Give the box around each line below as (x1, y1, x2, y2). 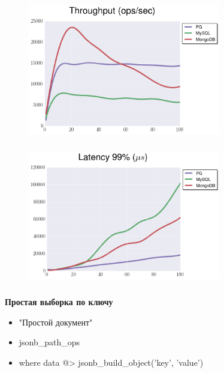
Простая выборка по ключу (5, 295, 113, 308)
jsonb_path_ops (19, 336, 80, 348)
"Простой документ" (19, 315, 93, 328)
